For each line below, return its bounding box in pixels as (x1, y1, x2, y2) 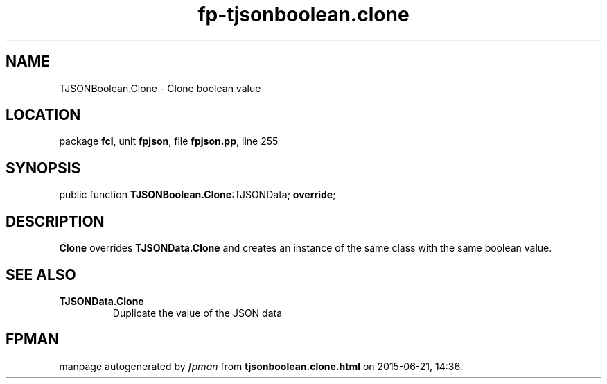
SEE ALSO (6, 265, 76, 283)
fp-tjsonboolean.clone (197, 3, 410, 26)
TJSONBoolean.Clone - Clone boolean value (59, 82, 261, 94)
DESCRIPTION (6, 212, 105, 230)
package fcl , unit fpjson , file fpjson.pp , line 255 (59, 135, 279, 148)
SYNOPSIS (6, 159, 81, 177)
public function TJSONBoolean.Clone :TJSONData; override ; (59, 189, 336, 201)
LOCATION (6, 106, 81, 124)
